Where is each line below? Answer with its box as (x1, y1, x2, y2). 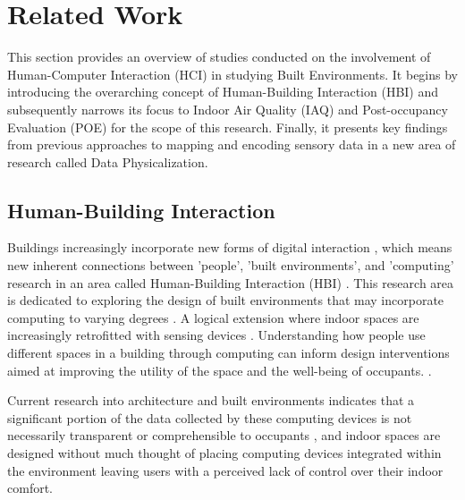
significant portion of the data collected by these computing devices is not (7, 408, 412, 427)
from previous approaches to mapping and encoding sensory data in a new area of (7, 135, 456, 154)
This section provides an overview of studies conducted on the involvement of (7, 47, 431, 66)
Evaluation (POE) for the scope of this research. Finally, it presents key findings (7, 117, 448, 136)
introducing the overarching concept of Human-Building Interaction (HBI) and (7, 82, 439, 101)
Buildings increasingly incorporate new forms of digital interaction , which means (7, 238, 452, 257)
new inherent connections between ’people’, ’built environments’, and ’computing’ (7, 256, 454, 275)
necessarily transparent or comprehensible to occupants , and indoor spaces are (7, 426, 441, 445)
